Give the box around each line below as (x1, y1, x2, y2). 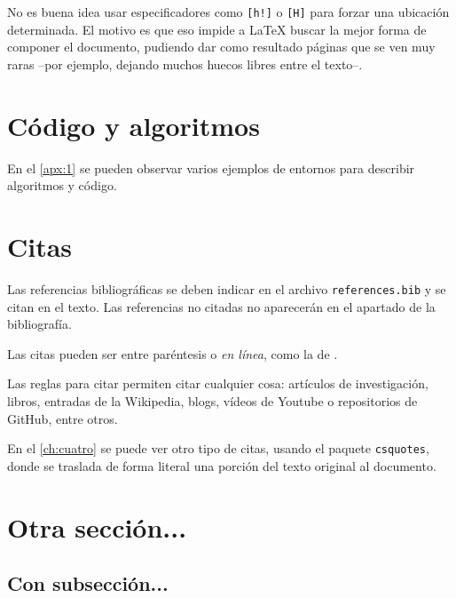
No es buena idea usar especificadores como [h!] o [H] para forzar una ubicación (7, 3, 450, 20)
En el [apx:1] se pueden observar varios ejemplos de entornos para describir (7, 158, 415, 177)
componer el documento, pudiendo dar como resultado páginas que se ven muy (7, 37, 436, 56)
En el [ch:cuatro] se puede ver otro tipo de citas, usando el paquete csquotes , (7, 439, 429, 458)
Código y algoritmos (7, 107, 260, 143)
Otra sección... (7, 508, 187, 545)
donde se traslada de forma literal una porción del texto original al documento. (7, 456, 436, 474)
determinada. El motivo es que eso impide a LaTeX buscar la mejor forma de (7, 20, 427, 38)
